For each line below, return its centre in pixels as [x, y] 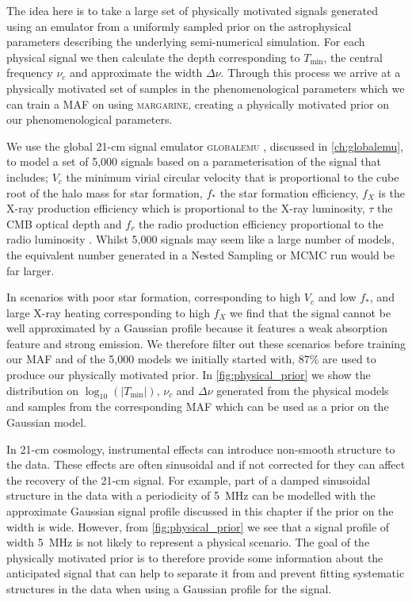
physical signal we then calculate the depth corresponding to [153, 57]
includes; [27, 176]
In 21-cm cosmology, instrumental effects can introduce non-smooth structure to [201, 449]
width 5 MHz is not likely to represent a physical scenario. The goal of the [188, 542]
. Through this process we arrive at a [311, 73]
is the [392, 192]
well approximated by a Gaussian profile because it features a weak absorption [197, 328]
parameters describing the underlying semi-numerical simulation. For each [186, 42]
